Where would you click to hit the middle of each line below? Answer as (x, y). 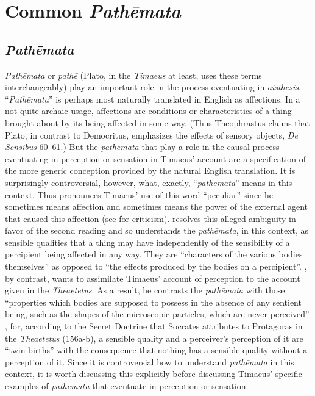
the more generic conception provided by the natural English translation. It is (150, 171)
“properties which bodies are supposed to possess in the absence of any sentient (153, 302)
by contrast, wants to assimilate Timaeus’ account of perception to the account (153, 278)
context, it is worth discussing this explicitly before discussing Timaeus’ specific (154, 374)
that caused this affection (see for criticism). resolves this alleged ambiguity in (150, 218)
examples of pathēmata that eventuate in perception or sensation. (127, 386)
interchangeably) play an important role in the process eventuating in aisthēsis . (153, 87)
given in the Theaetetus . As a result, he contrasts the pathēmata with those (145, 290)
